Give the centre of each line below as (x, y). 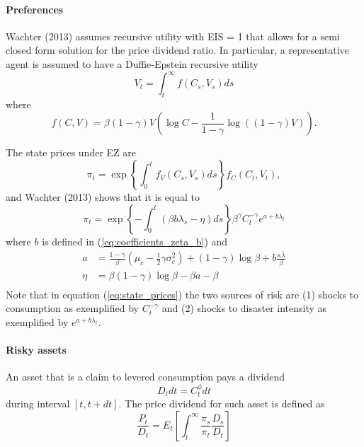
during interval (38, 404)
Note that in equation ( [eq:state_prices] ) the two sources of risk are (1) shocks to (182, 294)
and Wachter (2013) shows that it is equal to (103, 197)
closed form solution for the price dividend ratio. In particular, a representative (177, 50)
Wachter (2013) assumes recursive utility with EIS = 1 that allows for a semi (173, 36)
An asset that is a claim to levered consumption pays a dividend (145, 377)
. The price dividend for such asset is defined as (222, 404)
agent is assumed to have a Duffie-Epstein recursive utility (132, 63)
